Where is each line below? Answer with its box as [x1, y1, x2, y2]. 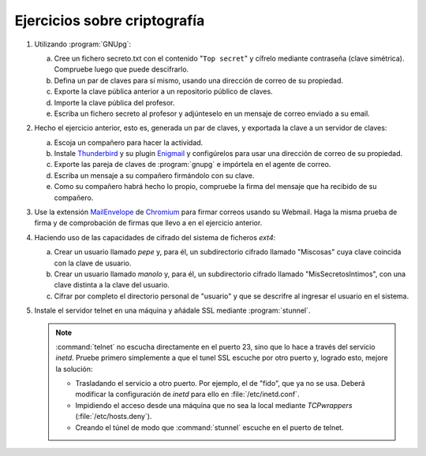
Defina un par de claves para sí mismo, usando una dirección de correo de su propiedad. [54, 76, 343, 85]
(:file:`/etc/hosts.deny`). [75, 412, 152, 421]
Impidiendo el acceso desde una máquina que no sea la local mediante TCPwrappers [75, 400, 353, 410]
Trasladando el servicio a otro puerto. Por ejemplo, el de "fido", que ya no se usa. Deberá [75, 379, 366, 388]
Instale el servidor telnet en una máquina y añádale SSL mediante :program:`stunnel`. [34, 306, 311, 315]
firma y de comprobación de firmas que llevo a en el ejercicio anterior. [34, 218, 263, 228]
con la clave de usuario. [54, 258, 132, 268]
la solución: [55, 364, 93, 373]
